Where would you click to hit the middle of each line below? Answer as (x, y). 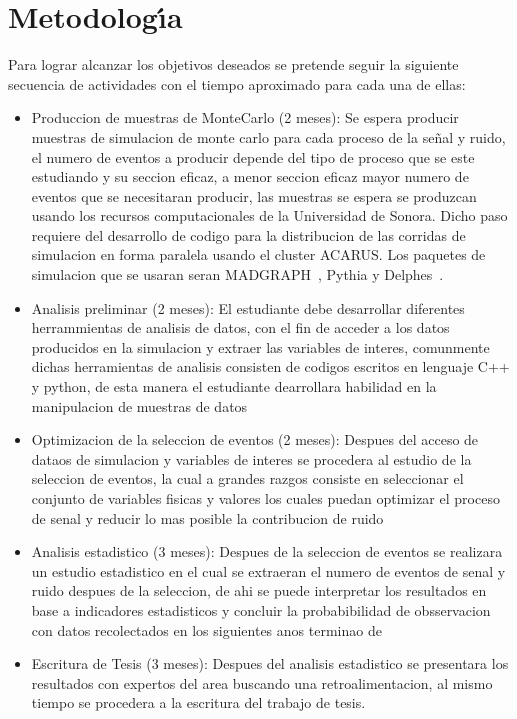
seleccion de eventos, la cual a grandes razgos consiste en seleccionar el (247, 478)
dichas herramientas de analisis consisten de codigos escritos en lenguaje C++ (270, 366)
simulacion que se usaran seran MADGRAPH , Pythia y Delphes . (237, 274)
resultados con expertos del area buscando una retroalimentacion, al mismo (262, 682)
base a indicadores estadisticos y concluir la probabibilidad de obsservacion (261, 609)
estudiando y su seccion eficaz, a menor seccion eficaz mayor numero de (250, 176)
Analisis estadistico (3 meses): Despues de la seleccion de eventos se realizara (267, 551)
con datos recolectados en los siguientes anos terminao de (206, 629)
